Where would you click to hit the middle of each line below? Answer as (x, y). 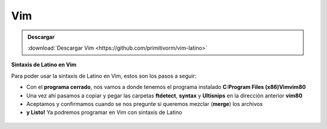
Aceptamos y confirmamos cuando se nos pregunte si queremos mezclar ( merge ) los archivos (144, 104)
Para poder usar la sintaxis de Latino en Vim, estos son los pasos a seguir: (104, 76)
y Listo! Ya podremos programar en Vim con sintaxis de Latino (104, 113)
